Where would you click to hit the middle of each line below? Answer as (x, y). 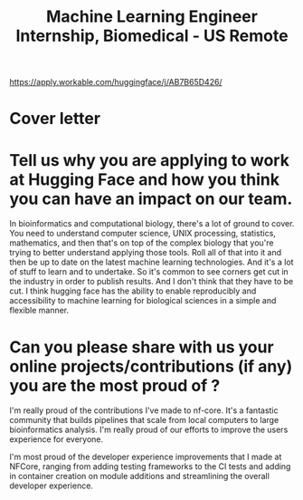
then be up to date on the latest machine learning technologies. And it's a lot (151, 262)
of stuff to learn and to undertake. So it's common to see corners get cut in (149, 272)
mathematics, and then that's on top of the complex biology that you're (142, 243)
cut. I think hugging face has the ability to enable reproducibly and (133, 291)
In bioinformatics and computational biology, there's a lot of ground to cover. (152, 224)
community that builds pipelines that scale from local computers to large (144, 420)
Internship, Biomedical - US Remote (152, 36)
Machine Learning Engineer (152, 17)
